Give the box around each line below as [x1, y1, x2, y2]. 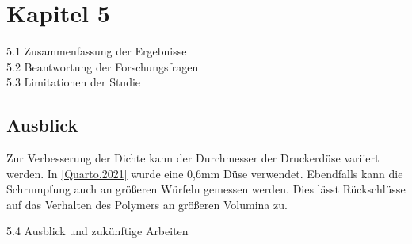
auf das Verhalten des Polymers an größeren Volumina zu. [6, 196, 288, 212]
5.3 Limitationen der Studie [6, 74, 141, 90]
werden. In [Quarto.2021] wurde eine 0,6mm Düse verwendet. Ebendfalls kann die [6, 165, 403, 181]
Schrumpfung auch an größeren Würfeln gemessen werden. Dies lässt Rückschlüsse [6, 181, 406, 197]
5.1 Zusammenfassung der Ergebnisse [6, 43, 187, 59]
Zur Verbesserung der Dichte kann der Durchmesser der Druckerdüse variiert [6, 150, 380, 166]
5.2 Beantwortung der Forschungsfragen [6, 58, 199, 74]
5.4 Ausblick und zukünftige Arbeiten [6, 223, 189, 239]
